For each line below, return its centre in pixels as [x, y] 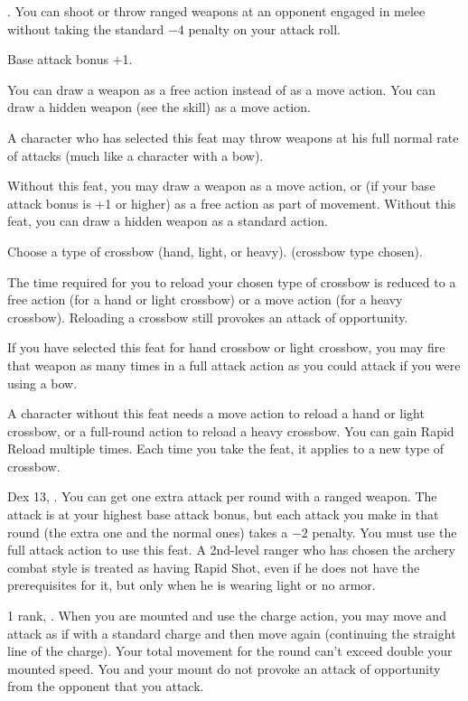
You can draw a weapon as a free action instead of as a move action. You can [221, 89]
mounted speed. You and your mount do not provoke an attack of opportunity [224, 668]
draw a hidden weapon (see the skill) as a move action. [159, 107]
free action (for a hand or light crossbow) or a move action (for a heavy [205, 299]
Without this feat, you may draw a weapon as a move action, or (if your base [221, 186]
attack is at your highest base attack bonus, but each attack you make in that [223, 514]
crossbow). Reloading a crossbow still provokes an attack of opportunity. [208, 317]
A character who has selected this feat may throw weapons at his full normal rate [233, 137]
